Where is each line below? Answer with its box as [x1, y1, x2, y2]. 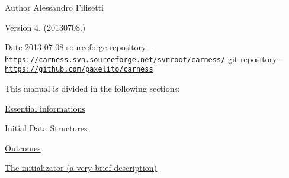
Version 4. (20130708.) [5, 21, 86, 33]
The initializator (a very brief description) [5, 161, 157, 174]
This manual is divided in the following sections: [5, 82, 180, 95]
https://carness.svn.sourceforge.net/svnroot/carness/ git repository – [5, 52, 284, 64]
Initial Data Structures [5, 122, 88, 134]
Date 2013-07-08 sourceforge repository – [5, 41, 153, 53]
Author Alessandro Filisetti [5, 1, 104, 13]
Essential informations [5, 102, 85, 114]
